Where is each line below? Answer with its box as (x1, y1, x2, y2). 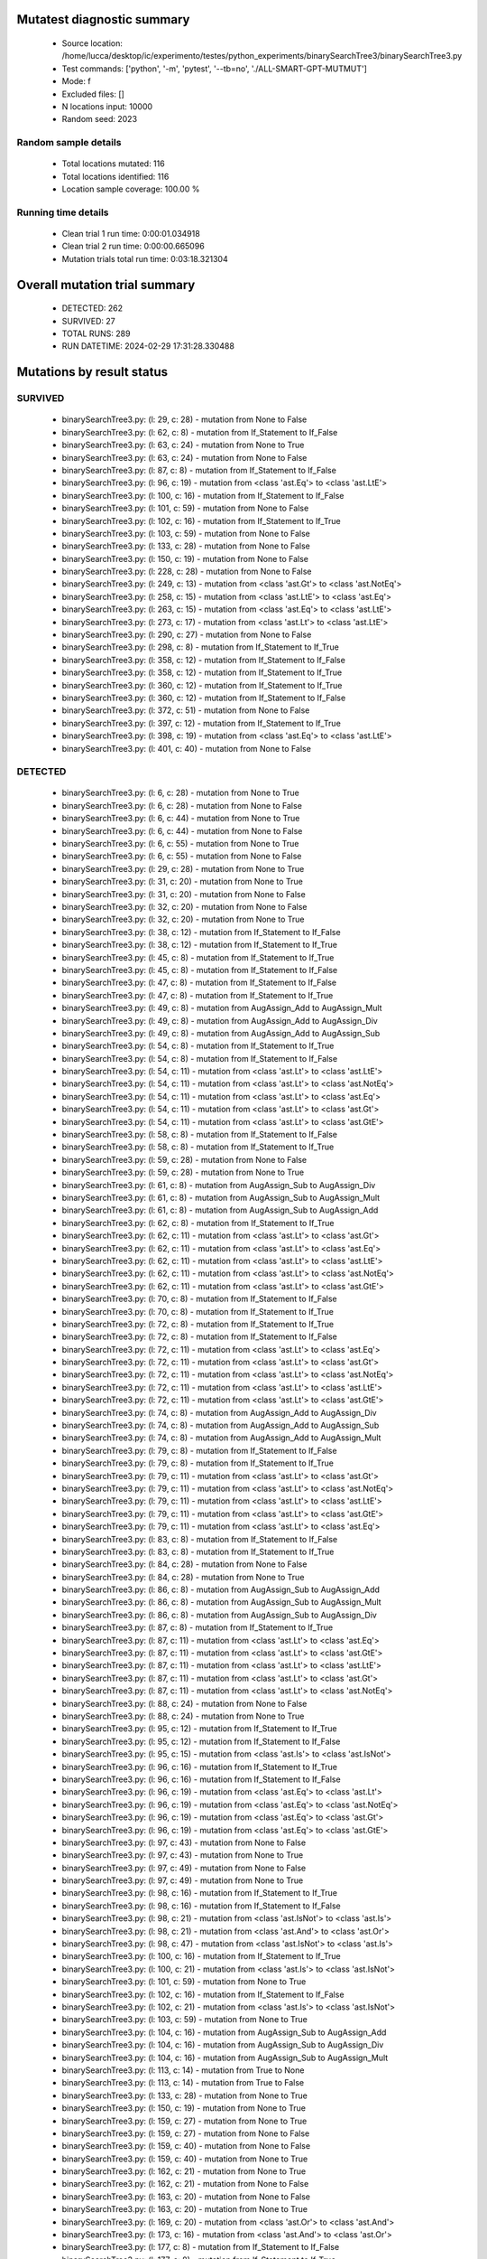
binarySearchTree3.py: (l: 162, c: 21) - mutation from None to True (61, 2166, 307, 2177)
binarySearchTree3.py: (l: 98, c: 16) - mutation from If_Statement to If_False (61, 1900, 342, 1911)
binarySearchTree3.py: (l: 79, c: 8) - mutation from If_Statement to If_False (61, 1445, 337, 1456)
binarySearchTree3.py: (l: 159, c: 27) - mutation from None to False (61, 2128, 310, 2139)
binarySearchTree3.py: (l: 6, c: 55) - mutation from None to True (61, 839, 299, 849)
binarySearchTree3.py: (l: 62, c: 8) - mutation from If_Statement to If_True (61, 1217, 335, 1228)
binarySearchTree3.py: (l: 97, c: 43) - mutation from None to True (61, 1850, 304, 1861)
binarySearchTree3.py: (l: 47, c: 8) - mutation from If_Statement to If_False (61, 977, 337, 989)
